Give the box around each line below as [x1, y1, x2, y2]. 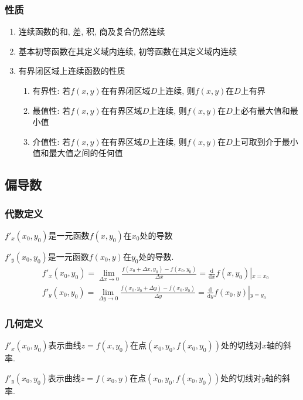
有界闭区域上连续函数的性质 [18, 65, 125, 77]
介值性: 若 [32, 135, 71, 147]
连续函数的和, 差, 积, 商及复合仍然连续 [18, 25, 165, 38]
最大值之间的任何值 [49, 147, 123, 159]
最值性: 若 [32, 104, 71, 116]
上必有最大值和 [232, 104, 290, 116]
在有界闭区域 [101, 84, 151, 96]
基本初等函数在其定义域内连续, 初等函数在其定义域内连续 [18, 45, 237, 57]
